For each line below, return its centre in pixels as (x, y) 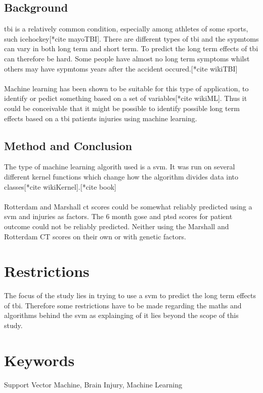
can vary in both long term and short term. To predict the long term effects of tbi (131, 48)
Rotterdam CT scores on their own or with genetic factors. (95, 236)
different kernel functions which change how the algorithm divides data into (121, 176)
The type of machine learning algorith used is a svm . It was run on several (120, 167)
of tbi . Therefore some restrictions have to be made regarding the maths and (123, 305)
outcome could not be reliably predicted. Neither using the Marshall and (117, 226)
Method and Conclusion (68, 145)
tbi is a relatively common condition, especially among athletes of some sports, (126, 29)
